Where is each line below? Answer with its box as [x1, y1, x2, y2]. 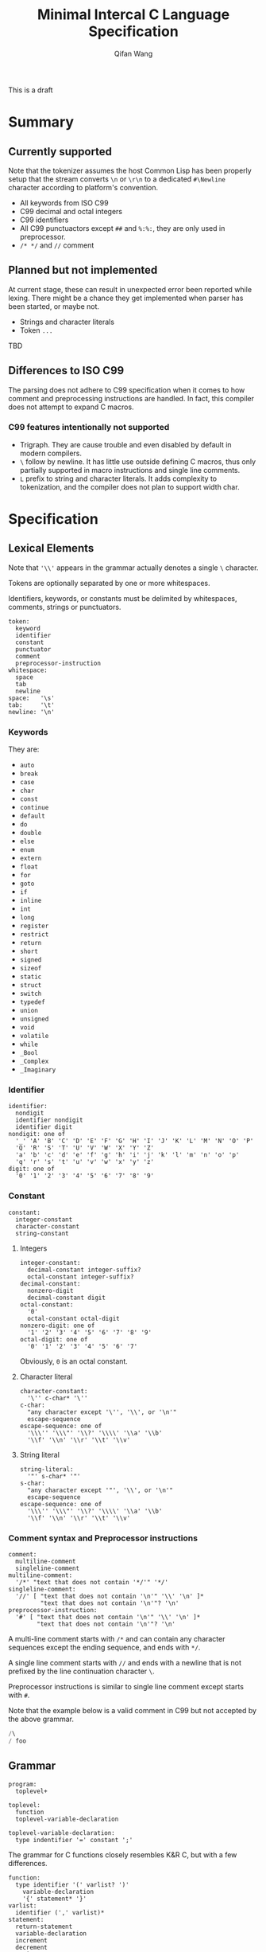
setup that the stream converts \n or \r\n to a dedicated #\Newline [8, 174, 226, 184]
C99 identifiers [19, 215, 69, 224]
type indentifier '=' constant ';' [15, 1836, 133, 1844]
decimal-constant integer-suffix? [27, 1266, 141, 1274]
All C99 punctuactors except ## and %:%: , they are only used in [19, 223, 226, 232]
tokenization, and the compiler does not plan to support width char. [19, 482, 240, 491]
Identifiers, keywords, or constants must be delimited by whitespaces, [8, 593, 237, 603]
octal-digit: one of [19, 1335, 88, 1343]
